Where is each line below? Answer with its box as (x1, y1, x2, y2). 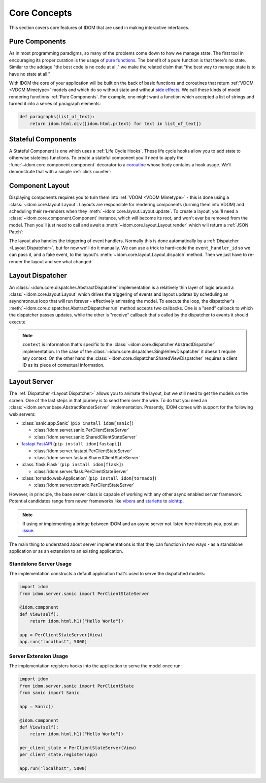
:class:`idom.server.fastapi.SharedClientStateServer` (33, 454, 140, 460)
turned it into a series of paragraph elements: (9, 101, 101, 107)
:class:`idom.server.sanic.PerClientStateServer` (33, 427, 130, 433)
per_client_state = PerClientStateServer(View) (19, 745, 136, 751)
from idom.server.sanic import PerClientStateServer (19, 591, 150, 596)
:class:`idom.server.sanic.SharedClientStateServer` (33, 434, 137, 440)
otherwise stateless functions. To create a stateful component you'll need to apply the (9, 155, 184, 161)
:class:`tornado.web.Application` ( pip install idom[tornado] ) (21, 475, 157, 481)
